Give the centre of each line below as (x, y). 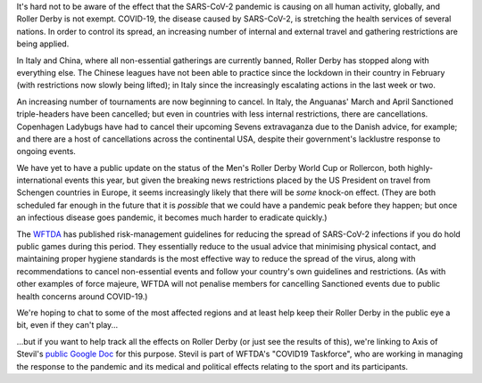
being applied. (43, 44)
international (39, 180)
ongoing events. (46, 151)
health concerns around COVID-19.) (82, 296)
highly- (420, 167)
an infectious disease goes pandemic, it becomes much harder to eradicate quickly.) (172, 217)
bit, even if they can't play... (67, 325)
